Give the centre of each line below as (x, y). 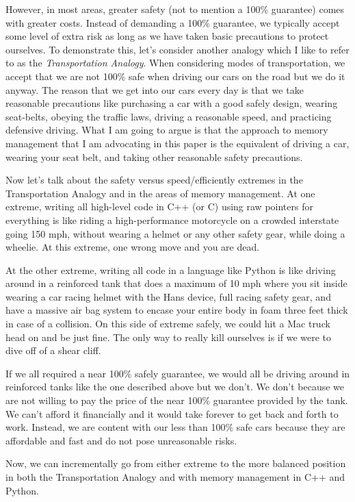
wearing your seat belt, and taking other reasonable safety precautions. (154, 156)
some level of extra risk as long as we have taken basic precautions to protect (167, 36)
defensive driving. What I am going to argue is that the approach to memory (167, 130)
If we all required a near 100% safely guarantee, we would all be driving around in (178, 373)
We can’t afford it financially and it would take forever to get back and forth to (172, 413)
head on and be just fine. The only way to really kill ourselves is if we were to (168, 337)
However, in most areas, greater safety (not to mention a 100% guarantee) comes (175, 9)
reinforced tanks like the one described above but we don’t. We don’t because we (175, 387)
